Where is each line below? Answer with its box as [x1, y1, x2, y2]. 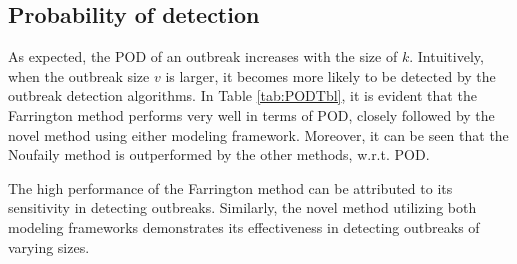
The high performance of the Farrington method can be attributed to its [8, 177, 453, 198]
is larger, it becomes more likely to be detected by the [165, 65, 496, 86]
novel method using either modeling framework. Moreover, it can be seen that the [8, 124, 509, 145]
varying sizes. [8, 236, 90, 257]
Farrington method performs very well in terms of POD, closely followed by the [8, 104, 495, 125]
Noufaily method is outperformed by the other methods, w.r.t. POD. [8, 144, 430, 165]
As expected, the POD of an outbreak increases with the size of [8, 46, 398, 67]
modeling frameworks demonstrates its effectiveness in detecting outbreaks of [8, 216, 480, 237]
